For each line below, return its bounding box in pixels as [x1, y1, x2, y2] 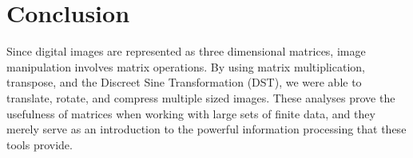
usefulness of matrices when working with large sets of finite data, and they [6, 105, 375, 121]
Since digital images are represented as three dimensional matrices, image [6, 43, 366, 60]
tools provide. [6, 136, 73, 152]
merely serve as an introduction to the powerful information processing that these [6, 121, 407, 137]
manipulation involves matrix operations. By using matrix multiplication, [6, 58, 365, 75]
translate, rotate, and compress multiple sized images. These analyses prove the [6, 89, 395, 106]
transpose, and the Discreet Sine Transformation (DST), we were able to [6, 74, 362, 91]
